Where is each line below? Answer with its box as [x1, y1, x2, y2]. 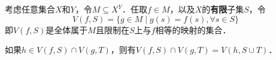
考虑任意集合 [5, 3, 55, 15]
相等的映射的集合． [155, 23, 231, 36]
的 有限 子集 [202, 3, 244, 15]
